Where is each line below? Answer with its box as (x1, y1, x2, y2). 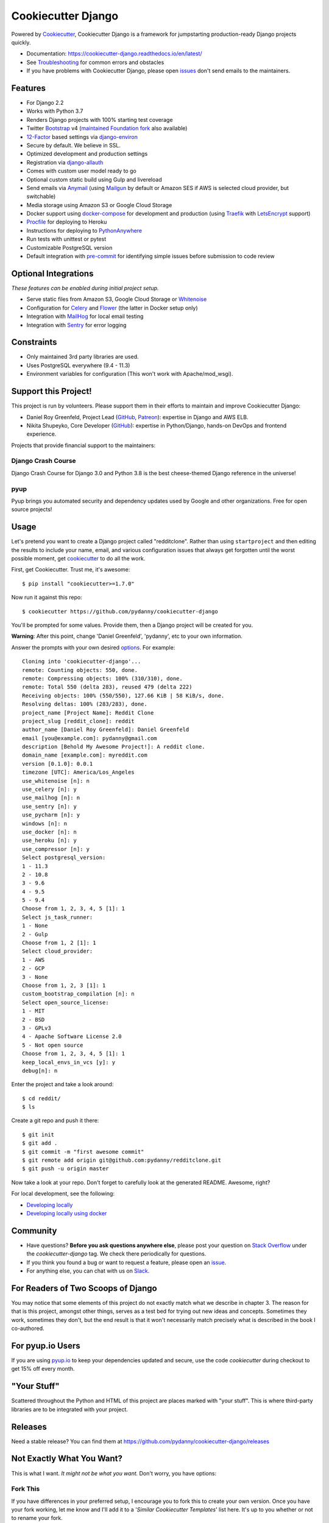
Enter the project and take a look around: (11, 1081, 114, 1088)
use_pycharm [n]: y (22, 811, 80, 819)
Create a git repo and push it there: (11, 1117, 99, 1124)
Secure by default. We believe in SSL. (26, 141, 121, 149)
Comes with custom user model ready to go (26, 168, 136, 175)
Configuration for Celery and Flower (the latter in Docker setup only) (26, 304, 198, 311)
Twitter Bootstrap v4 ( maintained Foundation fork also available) (26, 125, 188, 132)
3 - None (22, 974, 48, 980)
